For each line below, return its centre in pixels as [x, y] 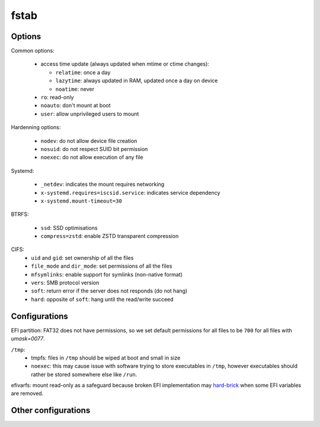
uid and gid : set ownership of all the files [82, 258]
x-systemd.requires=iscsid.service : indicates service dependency [130, 192]
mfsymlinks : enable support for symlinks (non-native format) [107, 274]
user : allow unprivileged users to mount [90, 114]
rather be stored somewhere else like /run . [84, 374]
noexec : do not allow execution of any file [92, 158]
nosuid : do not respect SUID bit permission [94, 149]
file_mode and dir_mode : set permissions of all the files [102, 266]
